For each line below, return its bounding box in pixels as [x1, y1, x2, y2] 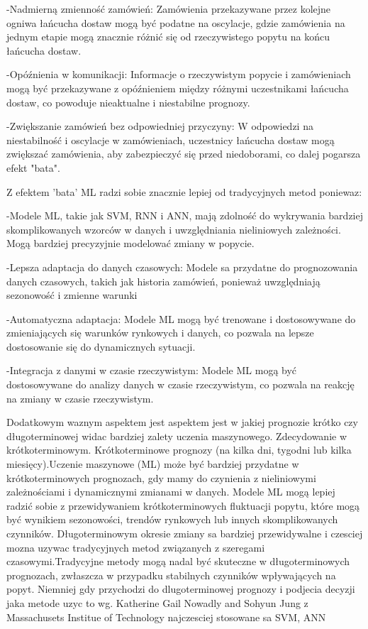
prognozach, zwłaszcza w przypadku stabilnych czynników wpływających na [6, 567, 336, 582]
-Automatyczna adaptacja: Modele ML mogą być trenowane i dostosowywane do [6, 311, 356, 326]
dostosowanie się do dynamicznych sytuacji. [6, 339, 196, 354]
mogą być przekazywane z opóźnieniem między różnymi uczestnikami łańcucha [6, 80, 349, 95]
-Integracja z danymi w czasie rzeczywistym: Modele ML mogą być [6, 363, 297, 378]
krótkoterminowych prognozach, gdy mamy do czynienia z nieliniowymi [6, 470, 316, 485]
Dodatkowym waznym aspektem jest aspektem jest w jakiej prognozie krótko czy [6, 415, 358, 430]
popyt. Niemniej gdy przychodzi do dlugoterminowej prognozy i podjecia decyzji [6, 581, 355, 596]
